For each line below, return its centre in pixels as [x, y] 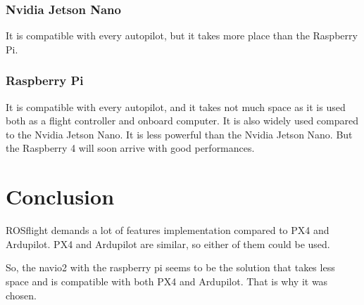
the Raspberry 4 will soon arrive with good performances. [130, 148]
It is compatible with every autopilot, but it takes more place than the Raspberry [182, 35]
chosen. [21, 295]
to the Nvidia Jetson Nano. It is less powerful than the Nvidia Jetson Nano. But [179, 134]
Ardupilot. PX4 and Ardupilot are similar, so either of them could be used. [168, 244]
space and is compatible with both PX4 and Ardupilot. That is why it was [167, 281]
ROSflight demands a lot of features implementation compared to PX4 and [168, 230]
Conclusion [60, 196]
